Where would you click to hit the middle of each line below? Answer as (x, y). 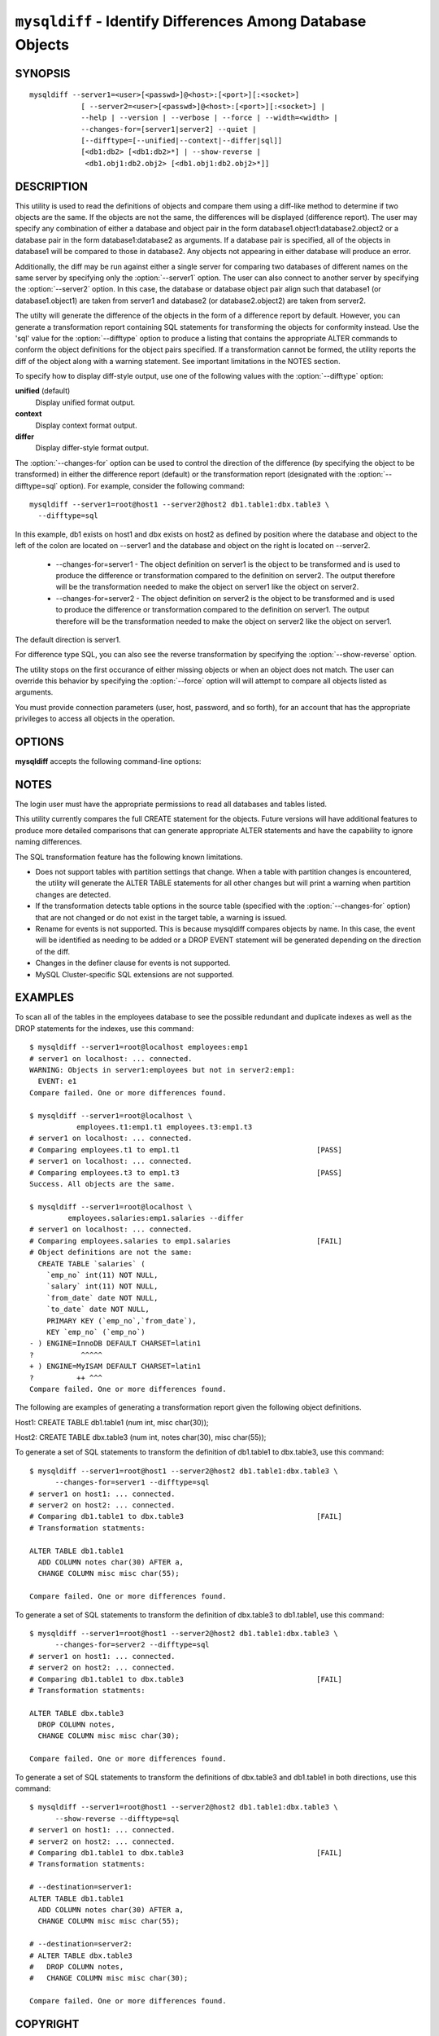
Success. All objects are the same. (102, 1184)
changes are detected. (73, 894)
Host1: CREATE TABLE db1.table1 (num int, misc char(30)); (112, 1422)
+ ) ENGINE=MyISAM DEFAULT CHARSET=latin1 (115, 1367)
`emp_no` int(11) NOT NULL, (102, 1275)
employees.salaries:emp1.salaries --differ (156, 1218)
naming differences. (49, 842)
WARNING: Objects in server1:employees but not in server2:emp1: (163, 1070)
